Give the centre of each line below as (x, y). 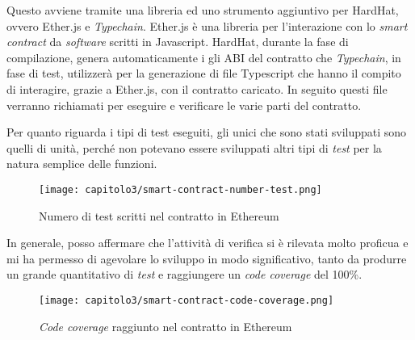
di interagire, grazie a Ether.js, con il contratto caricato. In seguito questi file (197, 88)
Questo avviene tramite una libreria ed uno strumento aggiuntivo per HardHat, (203, 10)
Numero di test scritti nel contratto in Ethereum (159, 215)
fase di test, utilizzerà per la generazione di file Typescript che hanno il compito (204, 73)
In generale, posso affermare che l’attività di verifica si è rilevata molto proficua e (207, 243)
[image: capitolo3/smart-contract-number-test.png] (180, 189)
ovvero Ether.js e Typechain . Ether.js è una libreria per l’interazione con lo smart (207, 25)
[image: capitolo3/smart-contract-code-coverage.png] (187, 300)
